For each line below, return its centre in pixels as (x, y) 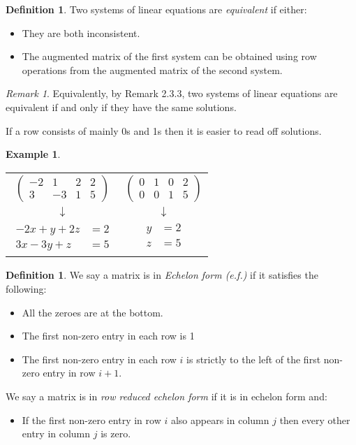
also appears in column (220, 420)
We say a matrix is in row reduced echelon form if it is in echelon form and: (166, 396)
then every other (315, 420)
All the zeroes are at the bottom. (92, 312)
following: (26, 288)
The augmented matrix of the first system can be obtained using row (169, 56)
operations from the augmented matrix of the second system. (152, 70)
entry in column (56, 433)
